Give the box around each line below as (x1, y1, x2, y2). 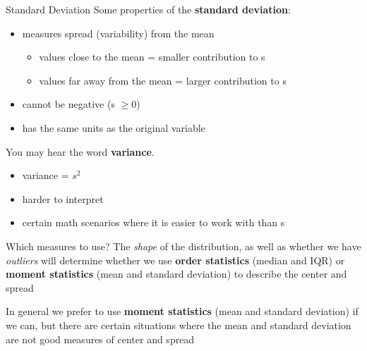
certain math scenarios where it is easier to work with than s (22, 215, 285, 230)
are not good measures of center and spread (6, 331, 195, 346)
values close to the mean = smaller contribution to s (39, 49, 265, 64)
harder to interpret (22, 191, 104, 206)
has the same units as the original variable (22, 120, 205, 135)
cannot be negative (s (22, 97, 115, 111)
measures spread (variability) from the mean (22, 25, 215, 40)
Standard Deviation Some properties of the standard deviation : (6, 2, 291, 16)
